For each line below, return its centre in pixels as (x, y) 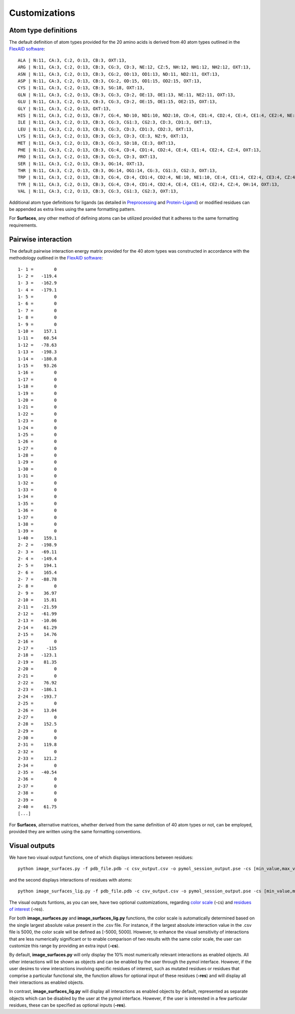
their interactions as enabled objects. (47, 982)
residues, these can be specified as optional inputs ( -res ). (68, 1005)
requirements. (23, 225)
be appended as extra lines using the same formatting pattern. (72, 209)
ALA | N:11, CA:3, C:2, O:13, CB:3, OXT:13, (73, 60)
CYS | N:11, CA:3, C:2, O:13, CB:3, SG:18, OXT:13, (81, 88)
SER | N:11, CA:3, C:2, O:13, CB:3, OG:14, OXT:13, (81, 164)
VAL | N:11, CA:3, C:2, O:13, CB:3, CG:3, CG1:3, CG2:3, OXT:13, (98, 191)
